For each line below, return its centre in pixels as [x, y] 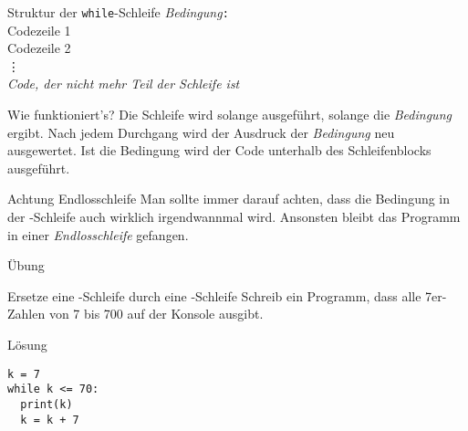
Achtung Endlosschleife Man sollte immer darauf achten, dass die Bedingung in [229, 199]
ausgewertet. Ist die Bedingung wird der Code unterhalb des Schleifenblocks [219, 150]
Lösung [27, 344]
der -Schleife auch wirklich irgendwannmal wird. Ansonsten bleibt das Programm [234, 216]
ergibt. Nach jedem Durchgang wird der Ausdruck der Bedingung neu [201, 132]
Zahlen [26, 314]
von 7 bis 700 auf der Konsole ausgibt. [156, 314]
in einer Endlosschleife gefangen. [98, 234]
